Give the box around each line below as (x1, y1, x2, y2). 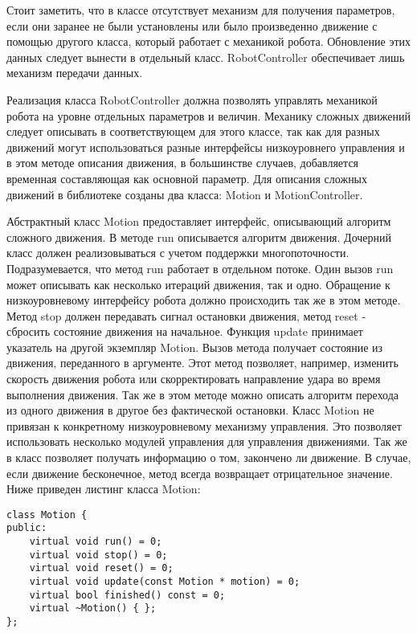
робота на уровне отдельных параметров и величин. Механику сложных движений (6, 107, 411, 124)
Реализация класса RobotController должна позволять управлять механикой (6, 91, 378, 108)
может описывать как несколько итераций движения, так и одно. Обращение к (6, 276, 390, 292)
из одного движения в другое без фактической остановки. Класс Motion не (6, 402, 374, 419)
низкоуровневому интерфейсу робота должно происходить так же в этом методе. (6, 292, 401, 308)
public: (6, 522, 47, 534)
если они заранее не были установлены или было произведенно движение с (6, 17, 378, 34)
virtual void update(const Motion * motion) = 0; (29, 576, 300, 588)
